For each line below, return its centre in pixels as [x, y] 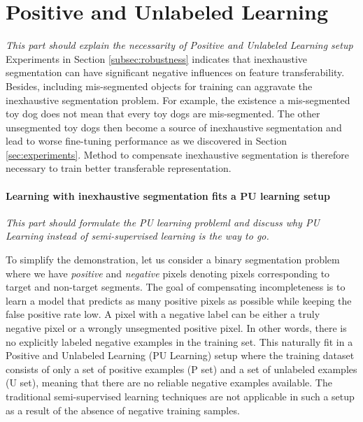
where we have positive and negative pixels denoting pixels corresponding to [168, 273]
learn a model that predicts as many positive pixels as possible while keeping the [179, 300]
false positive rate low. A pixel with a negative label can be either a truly [163, 314]
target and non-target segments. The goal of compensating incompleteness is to [176, 287]
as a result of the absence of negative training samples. [123, 410]
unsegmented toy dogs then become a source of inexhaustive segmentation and [174, 127]
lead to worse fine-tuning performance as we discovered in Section [147, 141]
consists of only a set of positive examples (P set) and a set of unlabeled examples [181, 369]
